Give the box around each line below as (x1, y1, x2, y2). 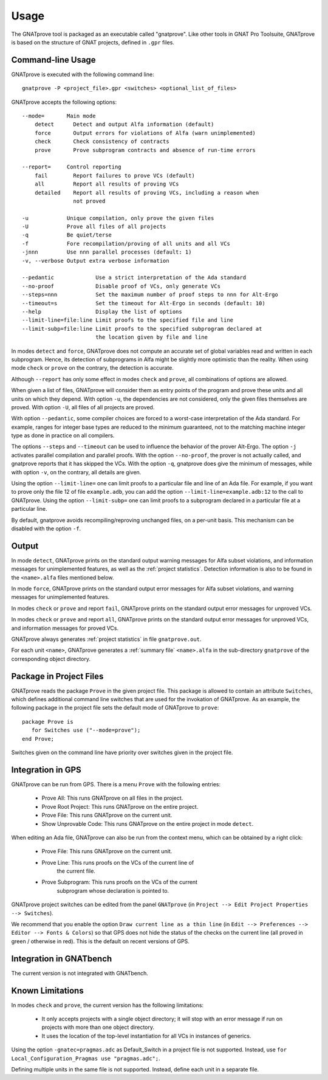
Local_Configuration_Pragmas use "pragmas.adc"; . (11, 1054, 160, 1062)
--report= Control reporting (22, 164, 121, 170)
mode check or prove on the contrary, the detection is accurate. (11, 364, 174, 372)
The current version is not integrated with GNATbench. (11, 969, 149, 977)
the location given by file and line (95, 334, 208, 341)
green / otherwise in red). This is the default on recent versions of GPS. (11, 937, 190, 945)
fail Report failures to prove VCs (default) (34, 172, 196, 179)
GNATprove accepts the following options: (11, 98, 117, 106)
